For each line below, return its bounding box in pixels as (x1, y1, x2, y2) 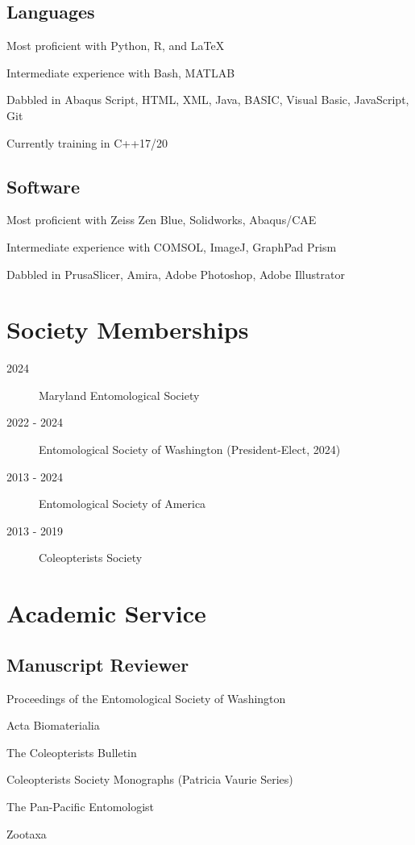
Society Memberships (6, 313, 249, 346)
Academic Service (6, 597, 206, 630)
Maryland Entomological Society (39, 386, 200, 403)
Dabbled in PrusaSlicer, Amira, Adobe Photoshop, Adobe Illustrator (6, 265, 345, 282)
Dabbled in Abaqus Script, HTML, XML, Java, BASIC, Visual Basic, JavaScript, (6, 91, 409, 108)
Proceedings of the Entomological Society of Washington (6, 689, 286, 706)
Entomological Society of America (39, 495, 206, 512)
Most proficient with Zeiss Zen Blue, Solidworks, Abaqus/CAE (6, 211, 317, 228)
